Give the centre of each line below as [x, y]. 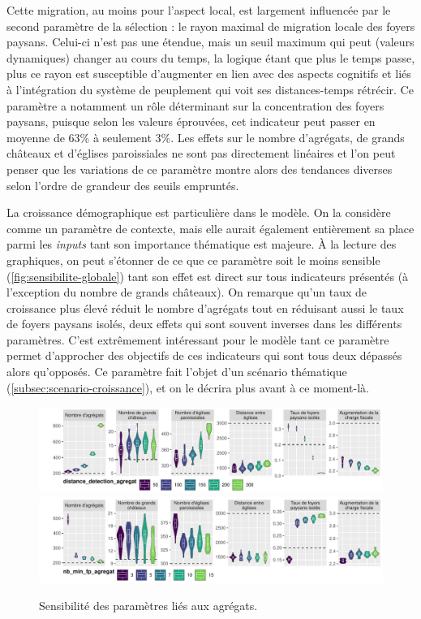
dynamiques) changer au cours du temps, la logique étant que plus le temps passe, [211, 57]
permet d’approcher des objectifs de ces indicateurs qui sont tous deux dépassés [204, 355]
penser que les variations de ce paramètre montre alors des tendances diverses [200, 169]
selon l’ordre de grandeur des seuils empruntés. [123, 185]
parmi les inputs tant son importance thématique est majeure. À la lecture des [202, 244]
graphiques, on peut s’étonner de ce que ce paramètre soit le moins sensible [193, 260]
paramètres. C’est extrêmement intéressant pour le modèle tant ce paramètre [198, 339]
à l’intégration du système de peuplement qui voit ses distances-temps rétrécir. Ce [210, 89]
